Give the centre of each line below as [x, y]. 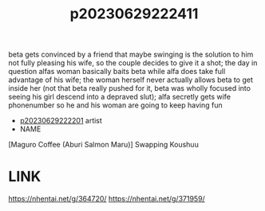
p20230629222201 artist [61, 121]
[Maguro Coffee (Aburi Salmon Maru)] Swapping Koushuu [104, 145]
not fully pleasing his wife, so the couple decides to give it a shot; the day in [133, 63]
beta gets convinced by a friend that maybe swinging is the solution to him [131, 55]
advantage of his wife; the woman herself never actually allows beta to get [131, 80]
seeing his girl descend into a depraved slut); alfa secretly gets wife [120, 97]
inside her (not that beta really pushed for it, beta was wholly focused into [130, 88]
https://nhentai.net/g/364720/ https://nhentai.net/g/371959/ [107, 199]
